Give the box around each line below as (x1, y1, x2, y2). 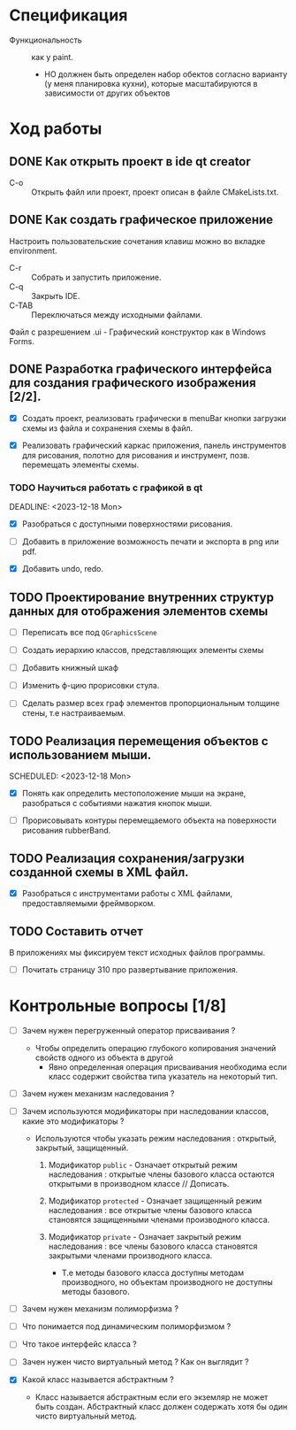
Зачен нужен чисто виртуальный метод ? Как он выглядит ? (21, 1357, 249, 1367)
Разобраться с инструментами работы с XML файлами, (21, 888, 233, 899)
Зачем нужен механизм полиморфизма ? (21, 1303, 179, 1314)
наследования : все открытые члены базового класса (48, 1205, 253, 1216)
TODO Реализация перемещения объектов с (9, 734, 269, 749)
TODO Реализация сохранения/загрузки (9, 850, 245, 865)
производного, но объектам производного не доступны (61, 1277, 274, 1288)
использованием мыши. (9, 747, 152, 762)
